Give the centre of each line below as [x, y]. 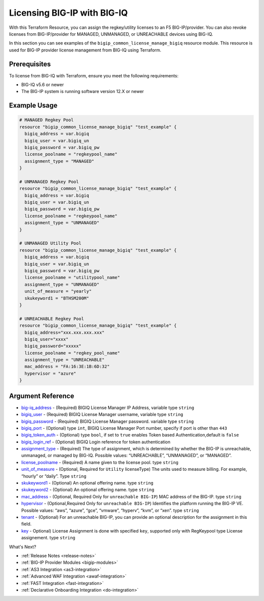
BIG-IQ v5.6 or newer [43, 85]
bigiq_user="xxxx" [46, 339]
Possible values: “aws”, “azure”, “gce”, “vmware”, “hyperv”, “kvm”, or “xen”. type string [110, 510]
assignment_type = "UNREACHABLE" [65, 360]
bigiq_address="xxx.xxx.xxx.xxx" [65, 332]
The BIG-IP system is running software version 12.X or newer [83, 92]
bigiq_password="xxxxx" [53, 346]
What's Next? [23, 547]
